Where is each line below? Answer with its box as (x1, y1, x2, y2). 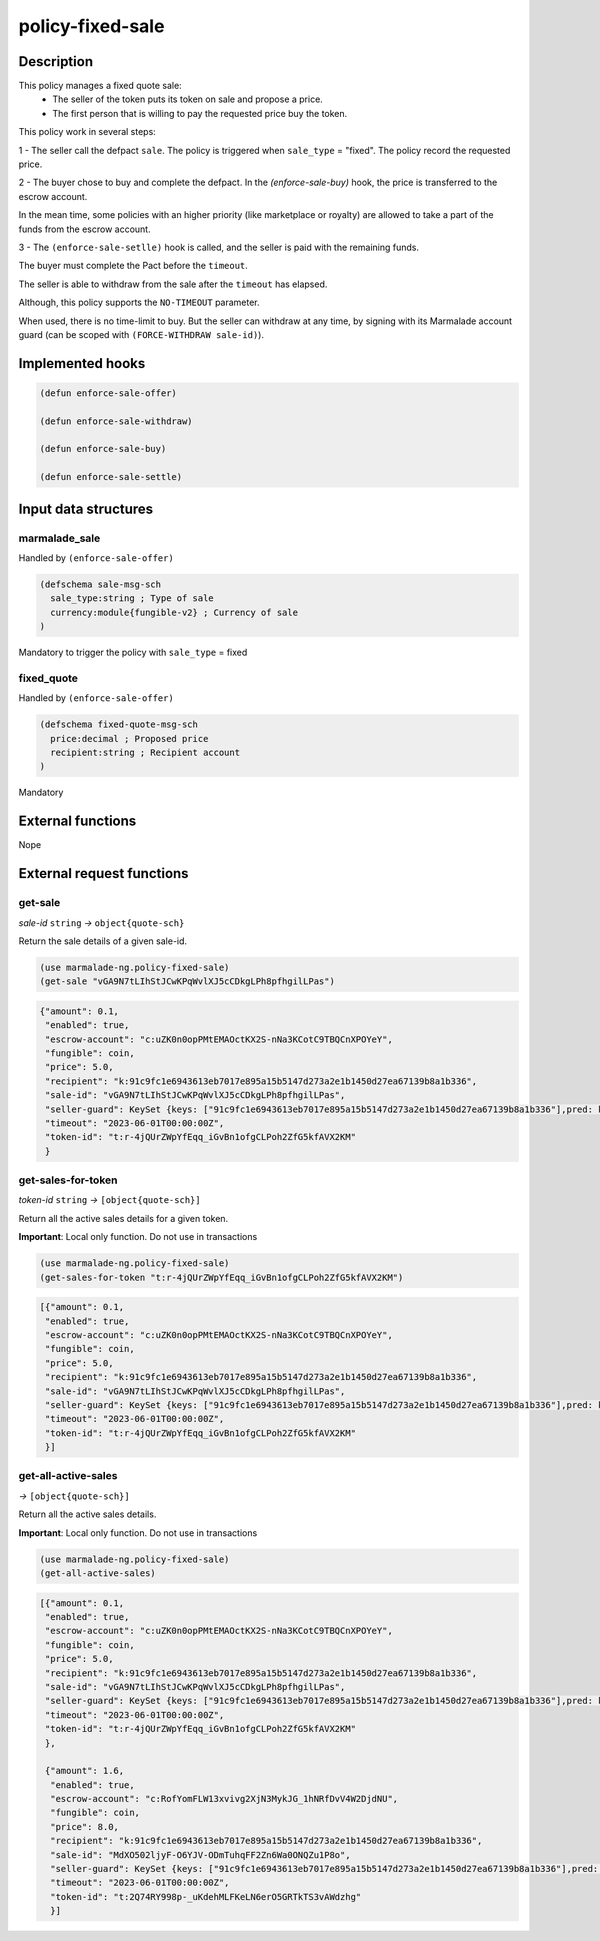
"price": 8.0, (50, 1821, 120, 1832)
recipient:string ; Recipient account (50, 747, 240, 759)
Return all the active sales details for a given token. (18, 1212, 229, 1224)
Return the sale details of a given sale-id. (18, 935, 188, 947)
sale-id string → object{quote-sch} (18, 916, 185, 929)
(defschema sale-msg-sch (39, 579, 162, 590)
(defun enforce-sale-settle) (39, 471, 183, 483)
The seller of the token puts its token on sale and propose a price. (52, 93, 324, 105)
